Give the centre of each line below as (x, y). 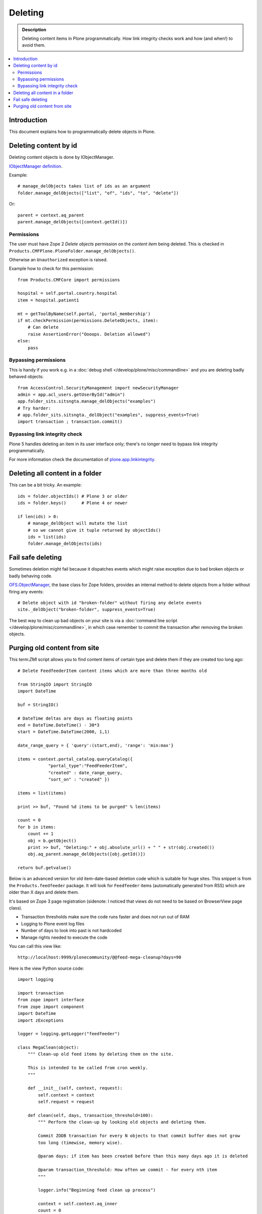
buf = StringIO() (38, 705)
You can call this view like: (35, 946)
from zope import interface (51, 1000)
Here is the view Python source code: (47, 968)
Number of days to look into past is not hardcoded (71, 930)
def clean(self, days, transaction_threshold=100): (90, 1115)
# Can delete (43, 327)
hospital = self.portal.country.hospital (67, 293)
